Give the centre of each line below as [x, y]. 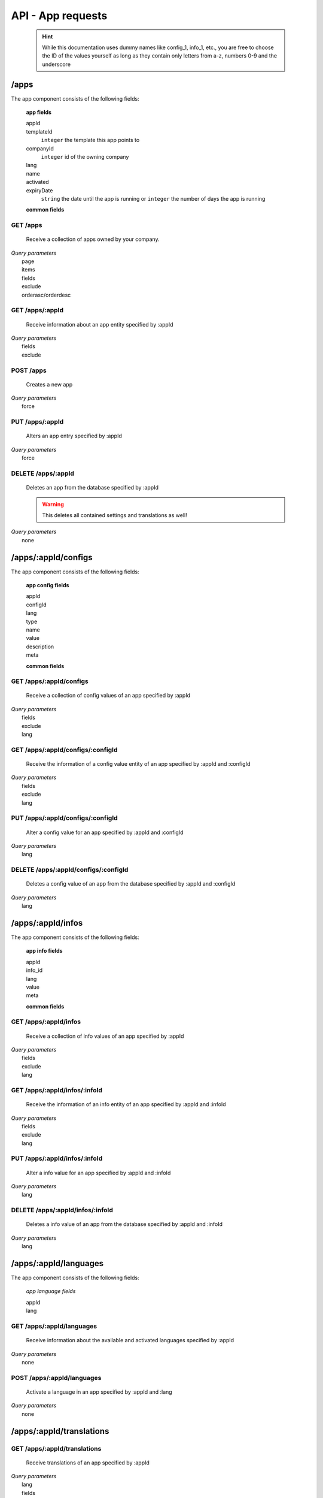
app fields [39, 112]
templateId [39, 131]
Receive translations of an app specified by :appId [88, 1463]
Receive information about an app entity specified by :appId [100, 324]
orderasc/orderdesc [46, 295]
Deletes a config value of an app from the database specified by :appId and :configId [131, 884]
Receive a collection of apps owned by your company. [93, 239]
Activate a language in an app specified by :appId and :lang [99, 1392]
